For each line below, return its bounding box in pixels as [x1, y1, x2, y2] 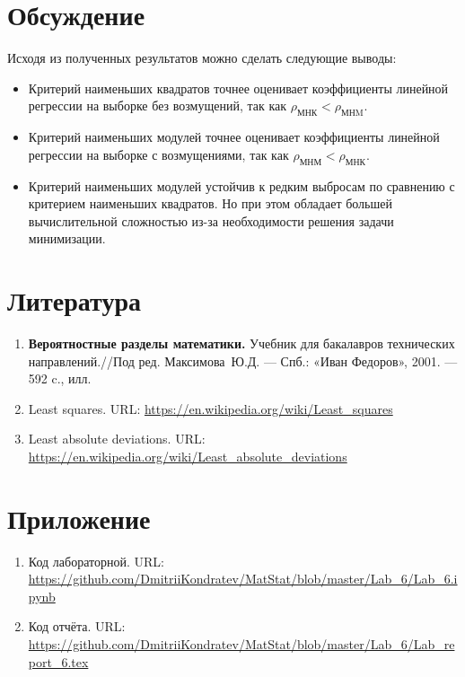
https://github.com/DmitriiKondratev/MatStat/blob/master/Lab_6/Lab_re [28, 635, 455, 654]
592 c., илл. [28, 369, 92, 388]
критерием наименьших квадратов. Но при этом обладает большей [28, 194, 392, 213]
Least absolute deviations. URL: [28, 429, 206, 448]
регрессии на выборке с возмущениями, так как [28, 145, 289, 163]
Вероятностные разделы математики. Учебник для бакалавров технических [28, 334, 455, 352]
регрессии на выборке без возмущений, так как [28, 96, 287, 115]
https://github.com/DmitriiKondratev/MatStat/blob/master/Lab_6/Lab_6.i [28, 569, 458, 588]
